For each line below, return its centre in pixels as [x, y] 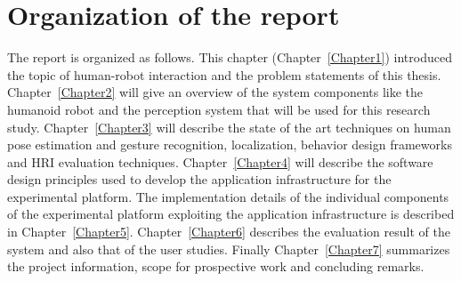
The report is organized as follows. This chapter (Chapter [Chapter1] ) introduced [230, 57]
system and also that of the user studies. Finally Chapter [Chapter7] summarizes [229, 249]
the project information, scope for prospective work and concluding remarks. [216, 266]
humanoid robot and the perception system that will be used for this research [219, 109]
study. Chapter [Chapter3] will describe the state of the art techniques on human [229, 127]
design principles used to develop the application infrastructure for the [199, 179]
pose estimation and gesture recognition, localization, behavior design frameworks [230, 145]
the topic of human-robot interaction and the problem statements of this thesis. [224, 74]
